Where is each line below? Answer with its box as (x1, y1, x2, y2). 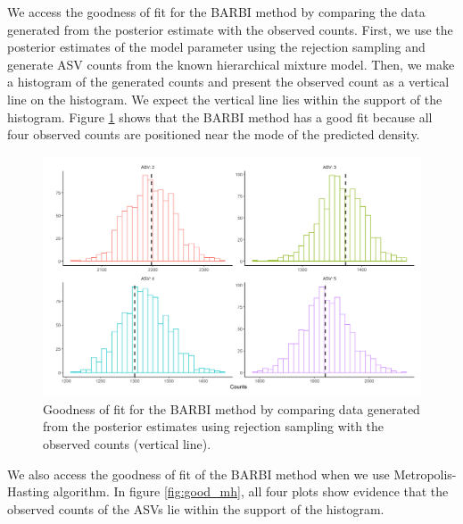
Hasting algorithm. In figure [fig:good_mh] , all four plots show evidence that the (7, 482, 449, 501)
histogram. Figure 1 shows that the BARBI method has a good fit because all (7, 107, 433, 126)
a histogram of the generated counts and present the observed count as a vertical (7, 72, 450, 91)
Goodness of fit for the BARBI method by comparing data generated (43, 399, 420, 418)
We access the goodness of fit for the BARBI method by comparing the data (7, 3, 426, 21)
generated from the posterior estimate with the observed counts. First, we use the (7, 20, 453, 38)
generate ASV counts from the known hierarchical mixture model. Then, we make (7, 54, 455, 73)
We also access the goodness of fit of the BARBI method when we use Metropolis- (7, 464, 457, 483)
